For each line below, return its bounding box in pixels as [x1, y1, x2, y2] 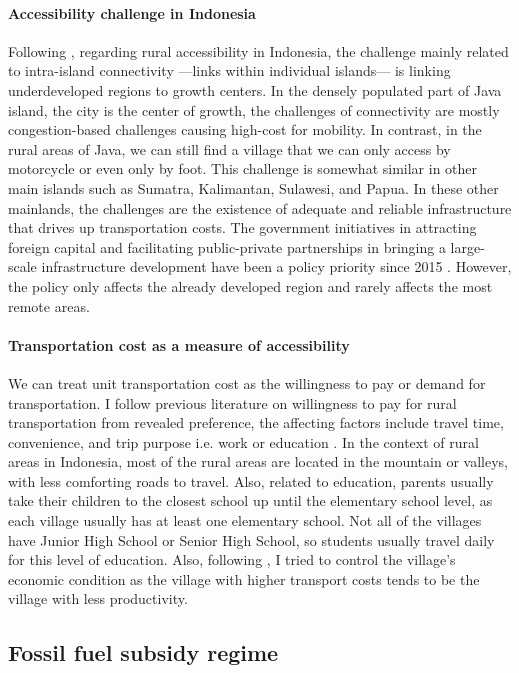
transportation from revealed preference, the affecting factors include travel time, [8, 412, 504, 433]
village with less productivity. [8, 588, 188, 609]
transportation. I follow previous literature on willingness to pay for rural [8, 392, 457, 413]
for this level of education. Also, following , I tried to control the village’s [8, 549, 456, 570]
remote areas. [8, 295, 90, 316]
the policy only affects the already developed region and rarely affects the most [8, 275, 493, 296]
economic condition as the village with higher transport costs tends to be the [8, 568, 480, 589]
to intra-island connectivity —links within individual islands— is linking [8, 60, 451, 81]
